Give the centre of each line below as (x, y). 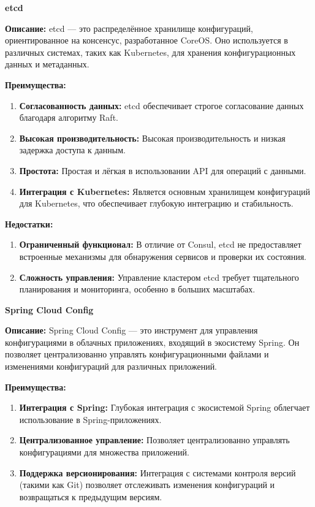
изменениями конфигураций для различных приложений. (111, 366)
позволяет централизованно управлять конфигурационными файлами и (137, 354)
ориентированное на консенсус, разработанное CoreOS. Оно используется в (146, 40)
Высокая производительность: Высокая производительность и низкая (152, 138)
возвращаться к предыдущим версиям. (91, 496)
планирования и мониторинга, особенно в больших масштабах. (137, 289)
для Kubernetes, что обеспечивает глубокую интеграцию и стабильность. (156, 203)
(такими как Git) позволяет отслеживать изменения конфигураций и (147, 485)
